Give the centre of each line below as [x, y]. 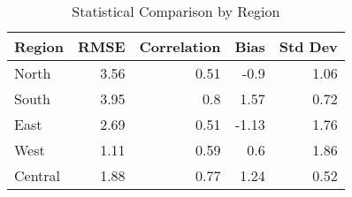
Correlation [180, 46]
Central [38, 175]
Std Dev [308, 46]
